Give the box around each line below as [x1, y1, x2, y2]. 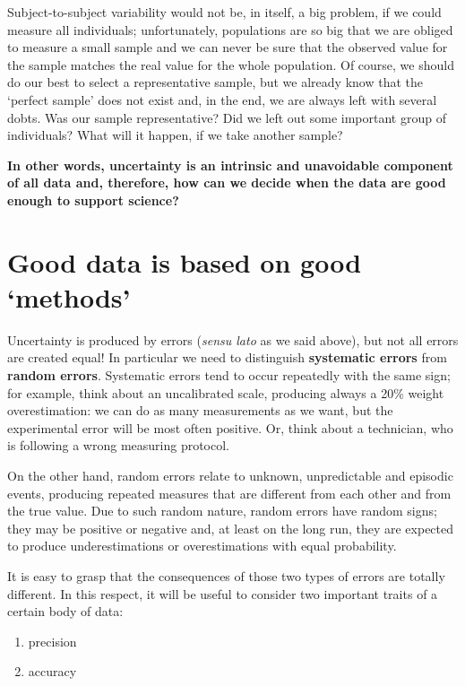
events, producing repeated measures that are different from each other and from [7, 483, 452, 502]
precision [28, 631, 77, 650]
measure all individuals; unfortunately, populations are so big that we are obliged [7, 20, 453, 39]
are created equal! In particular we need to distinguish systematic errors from [7, 348, 447, 367]
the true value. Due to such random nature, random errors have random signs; [7, 501, 437, 520]
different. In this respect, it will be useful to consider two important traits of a [7, 584, 438, 603]
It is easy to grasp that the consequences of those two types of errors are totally [7, 566, 445, 585]
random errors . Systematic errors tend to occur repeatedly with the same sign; [7, 366, 451, 385]
